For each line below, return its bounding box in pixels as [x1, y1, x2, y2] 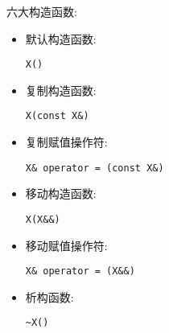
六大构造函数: [6, 3, 77, 19]
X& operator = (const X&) [25, 162, 164, 174]
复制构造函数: [25, 81, 97, 98]
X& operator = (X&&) [25, 265, 135, 277]
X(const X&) [25, 110, 89, 122]
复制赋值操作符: [25, 134, 108, 150]
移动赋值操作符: [25, 236, 108, 253]
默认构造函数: [25, 30, 97, 47]
